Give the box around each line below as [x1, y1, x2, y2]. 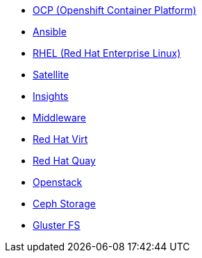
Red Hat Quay [33, 155, 96, 166]
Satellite [33, 69, 69, 80]
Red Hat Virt [33, 133, 88, 145]
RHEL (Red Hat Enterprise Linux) [33, 47, 181, 59]
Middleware [33, 112, 86, 123]
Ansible [33, 26, 67, 37]
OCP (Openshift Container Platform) [33, 4, 196, 16]
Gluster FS [33, 219, 81, 231]
